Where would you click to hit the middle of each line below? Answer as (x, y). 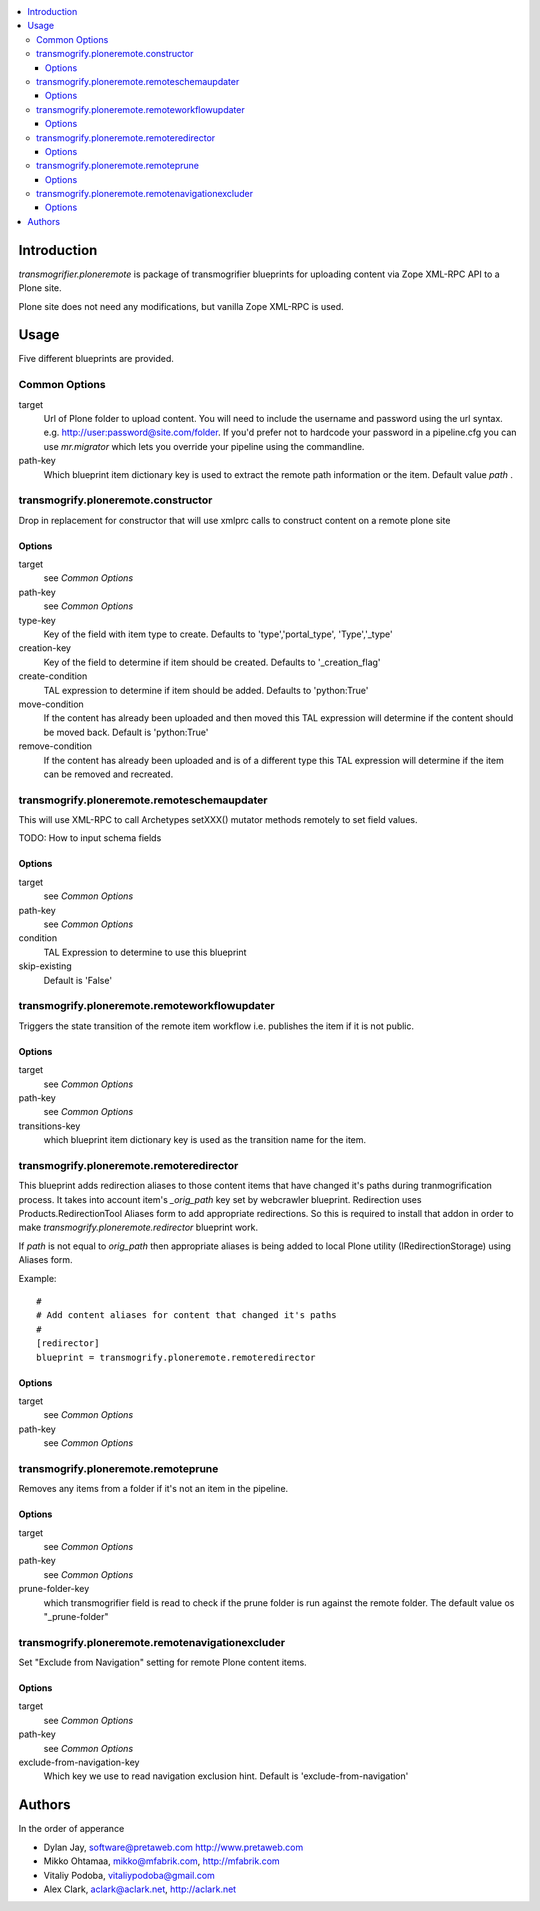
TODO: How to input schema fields (90, 838)
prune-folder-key (54, 1589)
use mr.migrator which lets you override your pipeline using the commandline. (204, 446)
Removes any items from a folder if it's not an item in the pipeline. (153, 1489)
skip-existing (45, 966)
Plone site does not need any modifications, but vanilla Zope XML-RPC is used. (181, 306)
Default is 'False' (78, 980)
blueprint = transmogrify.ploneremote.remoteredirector (176, 1357)
